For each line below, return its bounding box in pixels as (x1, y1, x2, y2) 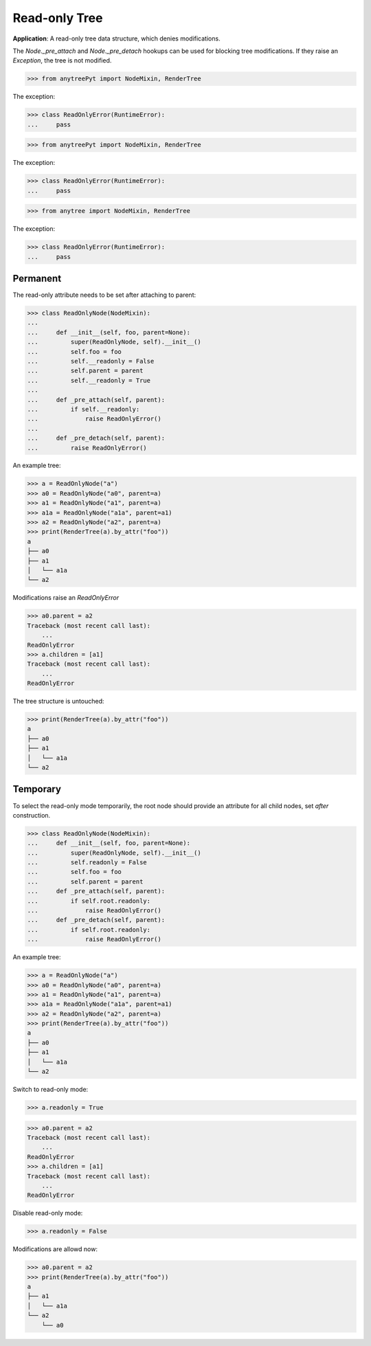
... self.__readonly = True (27, 377, 151, 384)
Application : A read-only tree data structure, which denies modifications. (12, 34, 221, 43)
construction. (12, 811, 51, 819)
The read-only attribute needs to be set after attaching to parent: (12, 291, 196, 299)
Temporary (12, 783, 62, 795)
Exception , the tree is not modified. (12, 56, 112, 65)
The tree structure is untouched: (12, 697, 104, 706)
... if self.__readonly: (27, 405, 140, 413)
